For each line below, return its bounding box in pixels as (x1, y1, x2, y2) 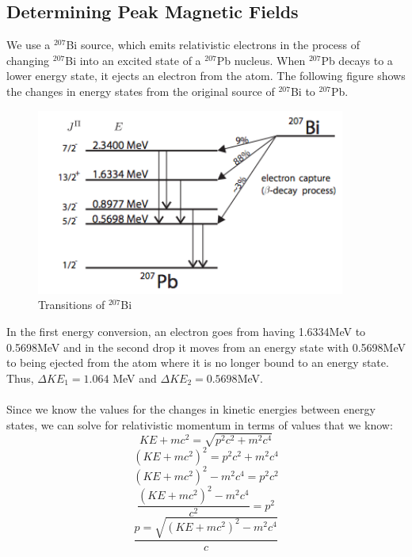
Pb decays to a (321, 52, 393, 68)
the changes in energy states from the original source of (6, 82, 275, 99)
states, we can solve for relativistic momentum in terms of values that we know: (6, 416, 393, 433)
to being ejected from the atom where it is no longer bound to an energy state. (6, 354, 389, 371)
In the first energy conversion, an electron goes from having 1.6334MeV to (6, 323, 366, 339)
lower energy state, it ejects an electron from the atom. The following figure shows (6, 67, 406, 84)
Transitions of (38, 296, 105, 313)
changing (6, 52, 50, 68)
